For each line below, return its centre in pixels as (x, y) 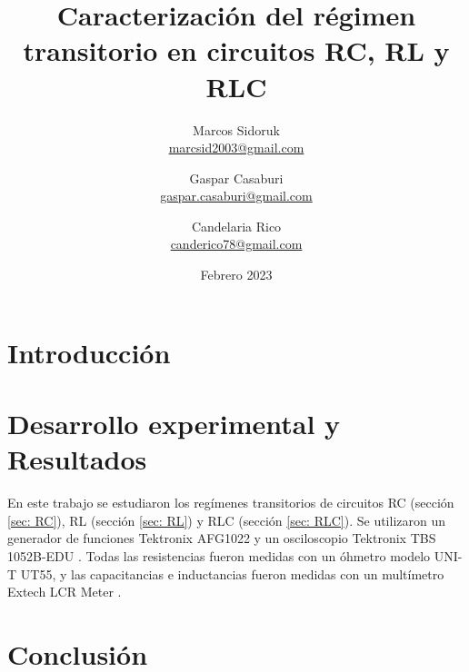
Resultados (77, 459)
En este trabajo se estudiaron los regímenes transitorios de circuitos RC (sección (231, 503)
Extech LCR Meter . (65, 592)
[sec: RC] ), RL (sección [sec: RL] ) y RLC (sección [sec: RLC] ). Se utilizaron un (227, 520)
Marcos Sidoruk (236, 129)
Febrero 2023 (236, 275)
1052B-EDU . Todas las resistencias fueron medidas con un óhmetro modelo (219, 555)
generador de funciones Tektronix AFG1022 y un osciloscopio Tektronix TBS (222, 538)
